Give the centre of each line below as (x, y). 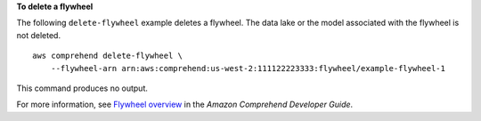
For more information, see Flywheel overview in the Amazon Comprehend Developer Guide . (185, 105)
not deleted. (39, 35)
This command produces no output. (82, 88)
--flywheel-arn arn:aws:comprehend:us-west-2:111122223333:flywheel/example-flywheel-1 (248, 68)
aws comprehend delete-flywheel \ (107, 56)
